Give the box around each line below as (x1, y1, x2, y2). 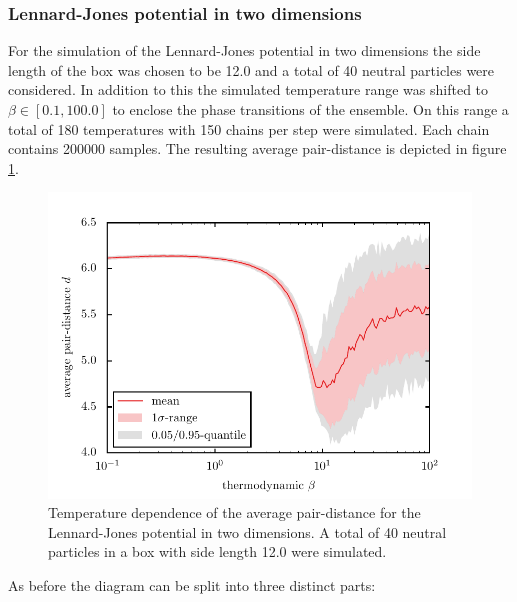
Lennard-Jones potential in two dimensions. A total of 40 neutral (48, 521, 447, 542)
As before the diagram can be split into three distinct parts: (8, 574, 376, 595)
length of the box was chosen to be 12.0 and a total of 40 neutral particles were (8, 59, 495, 80)
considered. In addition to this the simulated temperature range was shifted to (8, 79, 489, 100)
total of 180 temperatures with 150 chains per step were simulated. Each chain (8, 118, 490, 139)
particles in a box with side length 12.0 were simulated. (48, 541, 387, 562)
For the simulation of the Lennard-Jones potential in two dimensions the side (8, 40, 481, 61)
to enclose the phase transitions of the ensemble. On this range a (112, 99, 509, 119)
